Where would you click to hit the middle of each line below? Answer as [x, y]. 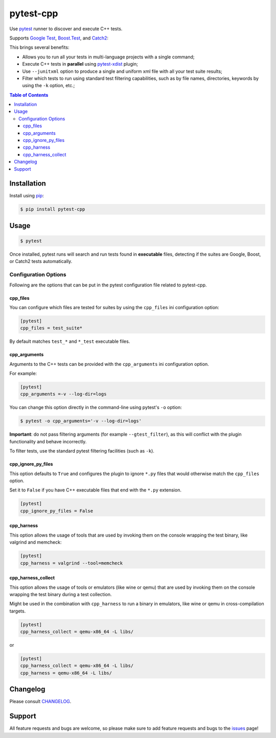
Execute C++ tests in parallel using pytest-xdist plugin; [80, 64]
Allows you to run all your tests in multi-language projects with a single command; [108, 57]
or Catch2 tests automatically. [41, 261]
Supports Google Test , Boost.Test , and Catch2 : [59, 38]
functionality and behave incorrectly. [48, 441]
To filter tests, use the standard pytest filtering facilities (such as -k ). [82, 451]
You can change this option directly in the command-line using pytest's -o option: [96, 407]
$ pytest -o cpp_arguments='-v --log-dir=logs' [81, 421]
